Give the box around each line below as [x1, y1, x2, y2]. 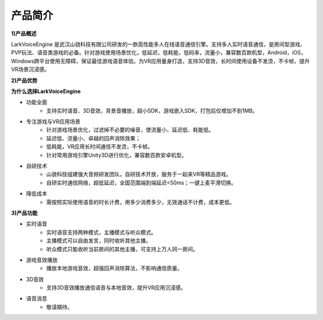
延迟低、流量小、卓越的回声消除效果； [46, 134, 141, 141]
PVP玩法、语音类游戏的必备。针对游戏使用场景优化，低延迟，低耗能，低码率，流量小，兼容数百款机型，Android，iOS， [11, 49, 306, 56]
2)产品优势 [11, 76, 38, 84]
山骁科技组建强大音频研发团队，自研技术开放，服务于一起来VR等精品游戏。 [46, 171, 231, 178]
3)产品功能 [11, 209, 38, 216]
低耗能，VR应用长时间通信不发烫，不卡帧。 [46, 143, 153, 150]
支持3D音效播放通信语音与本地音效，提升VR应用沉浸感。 [46, 284, 187, 291]
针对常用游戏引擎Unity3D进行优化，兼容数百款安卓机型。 [46, 151, 187, 158]
